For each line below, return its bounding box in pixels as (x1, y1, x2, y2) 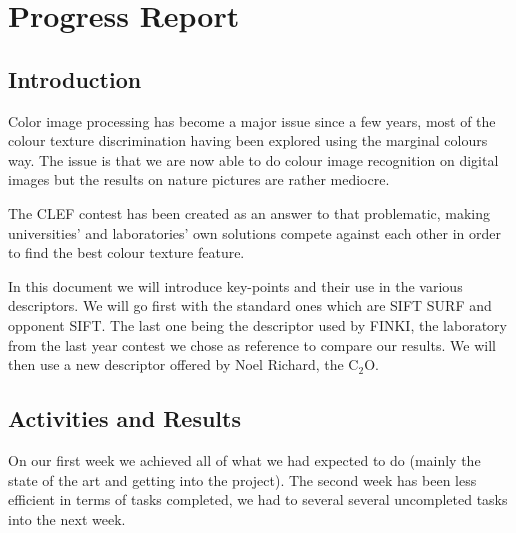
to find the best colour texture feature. (8, 242, 245, 263)
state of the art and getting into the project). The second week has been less (8, 469, 477, 490)
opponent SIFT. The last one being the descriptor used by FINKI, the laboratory (8, 314, 507, 335)
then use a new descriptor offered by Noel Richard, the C (8, 354, 359, 375)
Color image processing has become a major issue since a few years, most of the (8, 110, 496, 131)
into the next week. (8, 508, 126, 529)
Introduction (8, 63, 142, 94)
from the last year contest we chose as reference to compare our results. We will (8, 334, 496, 355)
